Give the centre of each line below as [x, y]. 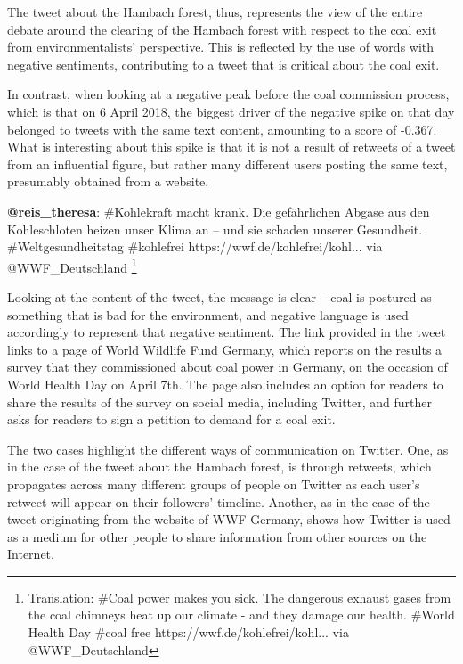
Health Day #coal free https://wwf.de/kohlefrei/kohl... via [188, 632]
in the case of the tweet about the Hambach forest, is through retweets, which [219, 467]
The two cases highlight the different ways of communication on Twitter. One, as [228, 449]
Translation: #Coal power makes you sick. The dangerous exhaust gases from [240, 597]
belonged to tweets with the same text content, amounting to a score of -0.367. [222, 129]
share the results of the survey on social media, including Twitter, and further [220, 402]
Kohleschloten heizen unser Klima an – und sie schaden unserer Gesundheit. [215, 229]
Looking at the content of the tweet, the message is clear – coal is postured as [219, 296]
